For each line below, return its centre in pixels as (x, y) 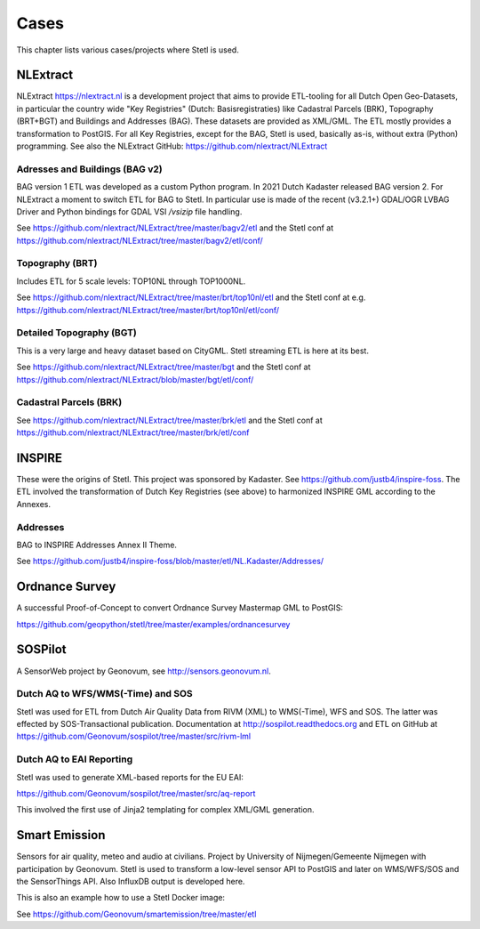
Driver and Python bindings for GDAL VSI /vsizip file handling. (129, 211)
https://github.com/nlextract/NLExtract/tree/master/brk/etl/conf (133, 432)
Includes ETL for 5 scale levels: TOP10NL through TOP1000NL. (131, 281)
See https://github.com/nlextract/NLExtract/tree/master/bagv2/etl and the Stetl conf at (175, 228)
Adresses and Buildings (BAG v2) (90, 169)
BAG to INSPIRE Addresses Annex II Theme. (97, 545)
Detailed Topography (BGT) (77, 333)
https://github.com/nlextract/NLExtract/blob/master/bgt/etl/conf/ (135, 379)
